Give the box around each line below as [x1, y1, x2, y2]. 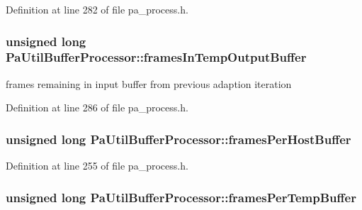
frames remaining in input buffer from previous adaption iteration [6, 76, 292, 91]
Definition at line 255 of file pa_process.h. [6, 158, 188, 173]
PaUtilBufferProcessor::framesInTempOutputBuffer [6, 48, 307, 66]
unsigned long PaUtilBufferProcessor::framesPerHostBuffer [6, 130, 351, 148]
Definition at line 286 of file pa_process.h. [6, 100, 188, 115]
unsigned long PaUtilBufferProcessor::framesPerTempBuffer [6, 188, 356, 206]
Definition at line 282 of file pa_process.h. [6, 2, 188, 16]
